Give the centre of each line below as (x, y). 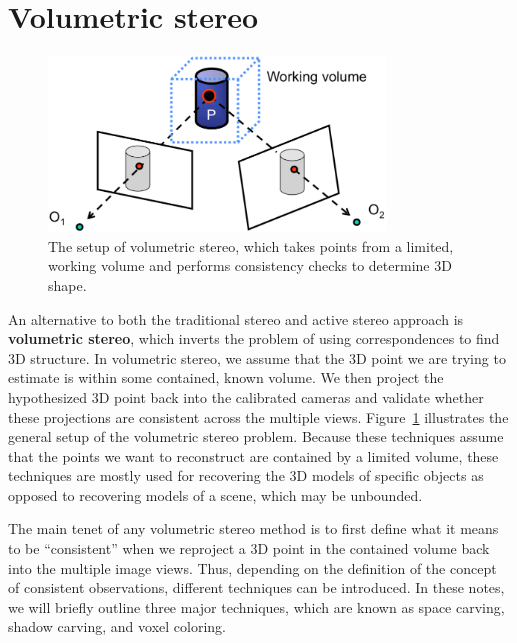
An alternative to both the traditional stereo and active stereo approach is (236, 318)
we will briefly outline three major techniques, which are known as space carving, (256, 606)
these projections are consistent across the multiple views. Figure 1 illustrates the (258, 416)
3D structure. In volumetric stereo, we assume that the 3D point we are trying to (257, 357)
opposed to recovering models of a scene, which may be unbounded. (215, 494)
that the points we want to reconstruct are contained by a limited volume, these (253, 455)
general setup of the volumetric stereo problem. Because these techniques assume (256, 436)
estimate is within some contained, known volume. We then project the (226, 377)
